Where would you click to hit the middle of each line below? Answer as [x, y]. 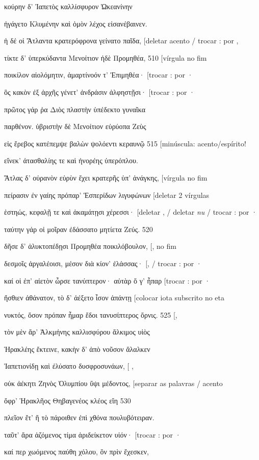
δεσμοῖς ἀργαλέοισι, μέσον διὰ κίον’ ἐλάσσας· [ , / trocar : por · [103, 263]
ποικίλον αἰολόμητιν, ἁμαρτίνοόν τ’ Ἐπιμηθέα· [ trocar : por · [99, 75]
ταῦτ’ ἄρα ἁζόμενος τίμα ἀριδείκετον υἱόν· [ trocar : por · [93, 434]
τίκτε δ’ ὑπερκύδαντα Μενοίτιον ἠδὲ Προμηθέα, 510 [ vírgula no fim [106, 57]
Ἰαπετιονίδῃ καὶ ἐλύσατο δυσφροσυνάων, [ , [69, 366]
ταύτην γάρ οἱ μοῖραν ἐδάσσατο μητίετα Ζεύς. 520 [79, 229]
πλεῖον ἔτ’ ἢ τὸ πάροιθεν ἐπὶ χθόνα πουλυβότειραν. [79, 417]
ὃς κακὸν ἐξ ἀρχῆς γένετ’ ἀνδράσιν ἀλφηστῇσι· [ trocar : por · [99, 92]
